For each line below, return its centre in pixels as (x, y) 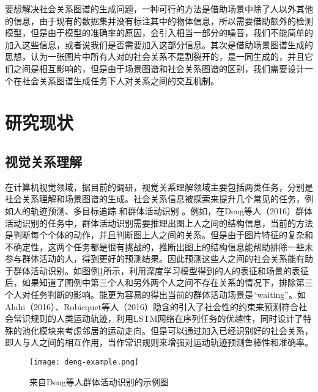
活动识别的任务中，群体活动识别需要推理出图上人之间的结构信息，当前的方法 (159, 223)
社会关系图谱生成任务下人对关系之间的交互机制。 (120, 80)
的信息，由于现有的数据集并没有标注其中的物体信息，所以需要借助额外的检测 (159, 20)
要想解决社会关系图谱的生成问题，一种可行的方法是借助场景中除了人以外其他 (159, 9)
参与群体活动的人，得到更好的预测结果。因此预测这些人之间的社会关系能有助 (159, 259)
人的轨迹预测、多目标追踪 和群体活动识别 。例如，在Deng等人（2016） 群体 (163, 210)
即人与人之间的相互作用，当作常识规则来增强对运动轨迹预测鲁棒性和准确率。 (159, 342)
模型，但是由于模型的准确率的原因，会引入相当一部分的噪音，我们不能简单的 (159, 33)
